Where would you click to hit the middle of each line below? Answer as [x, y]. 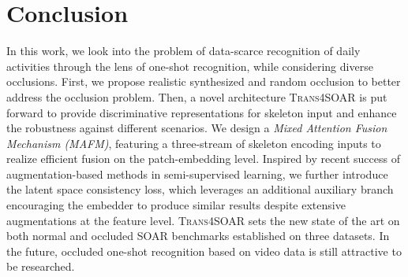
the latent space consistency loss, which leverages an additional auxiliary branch [200, 189]
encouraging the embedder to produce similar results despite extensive [176, 205]
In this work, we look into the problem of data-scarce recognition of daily [183, 51]
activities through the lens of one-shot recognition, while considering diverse [190, 66]
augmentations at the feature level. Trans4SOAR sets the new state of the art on [203, 220]
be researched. [41, 266]
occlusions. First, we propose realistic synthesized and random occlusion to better [204, 81]
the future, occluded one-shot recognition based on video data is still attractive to [204, 251]
